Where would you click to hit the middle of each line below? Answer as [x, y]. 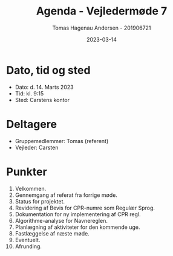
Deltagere [32, 124]
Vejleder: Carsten [37, 147]
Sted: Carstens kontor [42, 100]
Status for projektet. [40, 201]
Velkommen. [31, 188]
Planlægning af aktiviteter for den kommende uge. [77, 227]
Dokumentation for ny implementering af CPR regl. [78, 214]
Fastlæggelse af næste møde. [52, 233]
